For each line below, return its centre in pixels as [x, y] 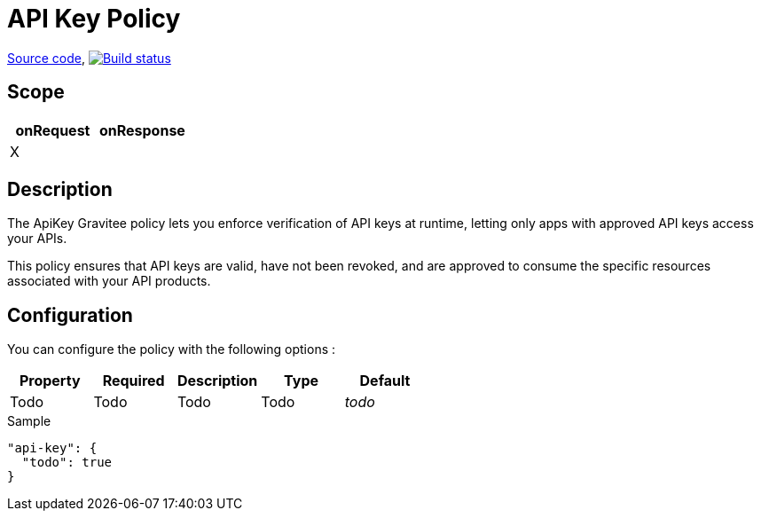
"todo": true [67, 463]
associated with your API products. [109, 281]
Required [133, 381]
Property [50, 381]
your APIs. [37, 239]
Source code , [46, 58]
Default [385, 381]
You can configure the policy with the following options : [172, 349]
